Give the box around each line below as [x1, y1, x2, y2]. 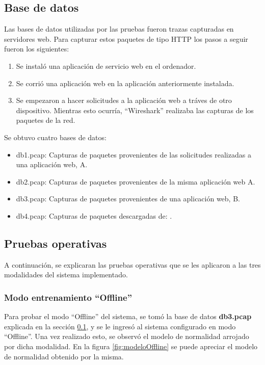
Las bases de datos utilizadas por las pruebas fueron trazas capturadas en [4, 23, 234, 34]
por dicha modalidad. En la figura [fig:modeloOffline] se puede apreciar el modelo [4, 341, 258, 351]
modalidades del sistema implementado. [4, 269, 128, 280]
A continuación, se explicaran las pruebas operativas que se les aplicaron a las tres [4, 259, 261, 270]
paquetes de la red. [16, 115, 75, 125]
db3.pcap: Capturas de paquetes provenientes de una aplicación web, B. [16, 193, 240, 204]
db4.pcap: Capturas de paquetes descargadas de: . [16, 210, 172, 221]
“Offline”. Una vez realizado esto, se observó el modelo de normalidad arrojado [4, 331, 249, 342]
